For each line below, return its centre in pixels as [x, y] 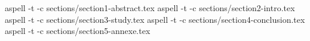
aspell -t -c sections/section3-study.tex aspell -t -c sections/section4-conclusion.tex [155, 19]
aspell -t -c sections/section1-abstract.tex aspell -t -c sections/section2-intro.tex [150, 8]
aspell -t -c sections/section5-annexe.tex [78, 31]
